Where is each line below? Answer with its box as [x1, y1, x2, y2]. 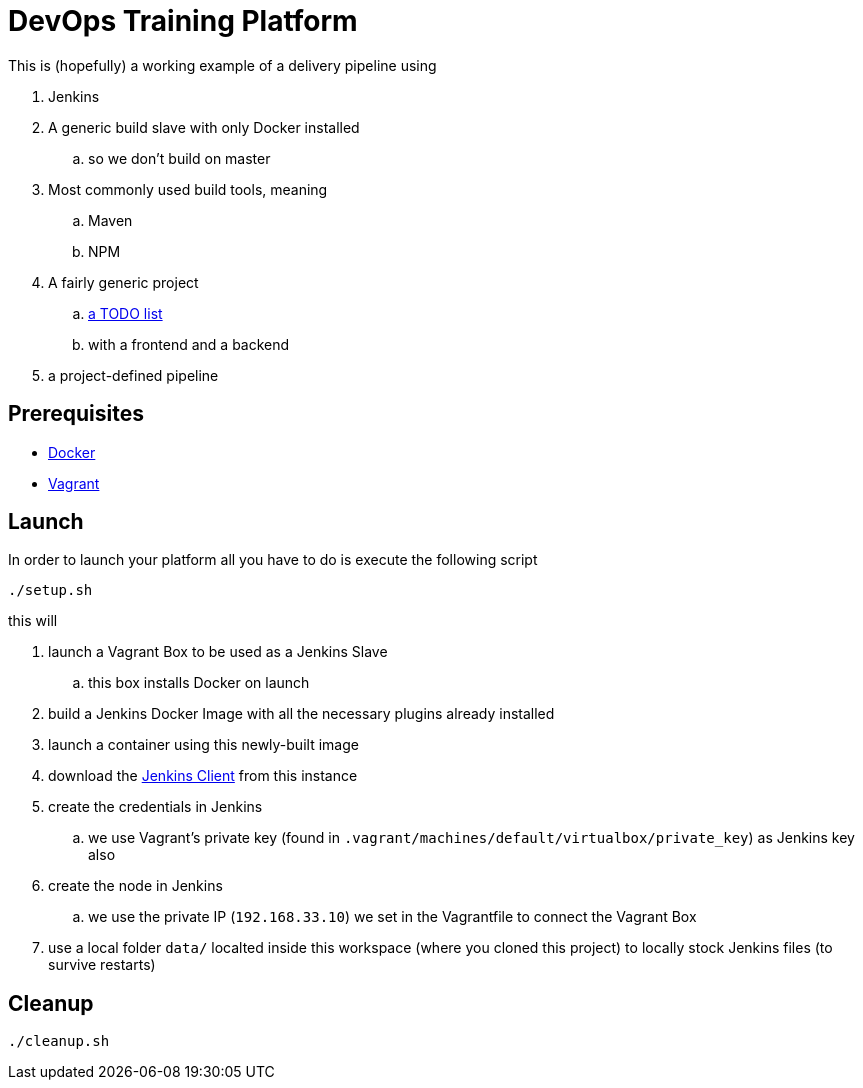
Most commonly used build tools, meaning [48, 180, 328, 198]
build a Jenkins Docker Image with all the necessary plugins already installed [48, 705, 555, 723]
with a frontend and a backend [88, 335, 290, 353]
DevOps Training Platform [8, 4, 358, 38]
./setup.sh [8, 582, 93, 599]
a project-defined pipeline [48, 366, 219, 384]
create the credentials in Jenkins [48, 798, 263, 816]
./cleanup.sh [8, 1033, 110, 1050]
